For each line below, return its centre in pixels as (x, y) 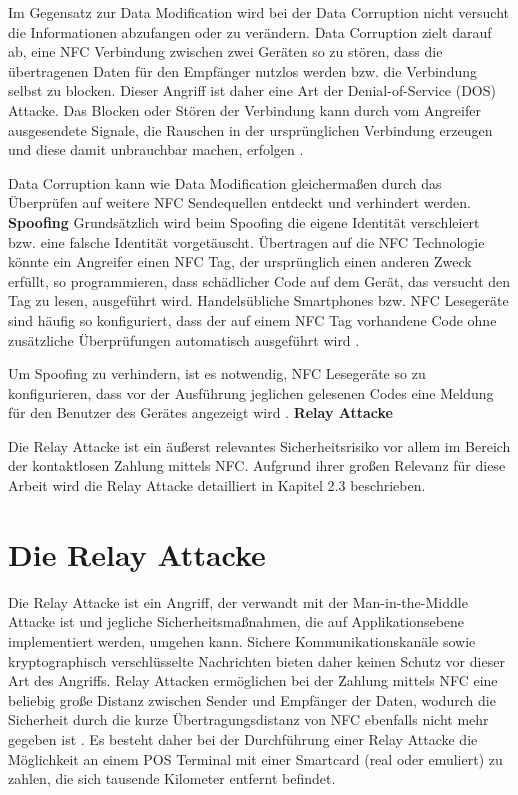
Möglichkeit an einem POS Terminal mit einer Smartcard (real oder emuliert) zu (255, 758)
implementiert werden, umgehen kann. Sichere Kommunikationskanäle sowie (242, 640)
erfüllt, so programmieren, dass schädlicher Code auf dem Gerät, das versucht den (259, 280)
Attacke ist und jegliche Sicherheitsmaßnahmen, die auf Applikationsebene (236, 621)
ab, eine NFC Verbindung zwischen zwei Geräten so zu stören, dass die (225, 51)
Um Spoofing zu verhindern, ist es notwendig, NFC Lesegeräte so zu (217, 373)
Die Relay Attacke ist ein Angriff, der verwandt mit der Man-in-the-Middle (238, 601)
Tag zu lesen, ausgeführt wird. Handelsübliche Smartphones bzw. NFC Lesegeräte (258, 300)
